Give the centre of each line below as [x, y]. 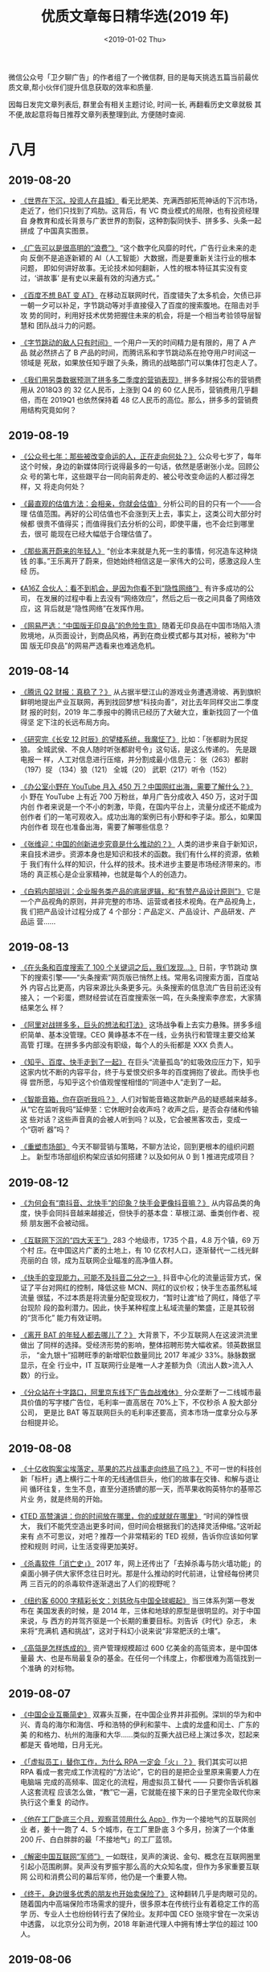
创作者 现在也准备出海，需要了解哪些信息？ [98, 826]
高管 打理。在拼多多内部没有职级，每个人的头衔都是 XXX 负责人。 [129, 1045]
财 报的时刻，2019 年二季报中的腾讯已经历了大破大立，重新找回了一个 [135, 712]
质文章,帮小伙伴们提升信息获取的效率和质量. [81, 87]
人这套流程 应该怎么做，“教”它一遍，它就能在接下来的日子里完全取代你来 [140, 1792]
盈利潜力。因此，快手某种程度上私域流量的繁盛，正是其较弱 [156, 1308]
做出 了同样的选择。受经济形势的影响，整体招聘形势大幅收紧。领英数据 [137, 1345]
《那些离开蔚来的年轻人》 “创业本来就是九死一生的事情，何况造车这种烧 [139, 551]
